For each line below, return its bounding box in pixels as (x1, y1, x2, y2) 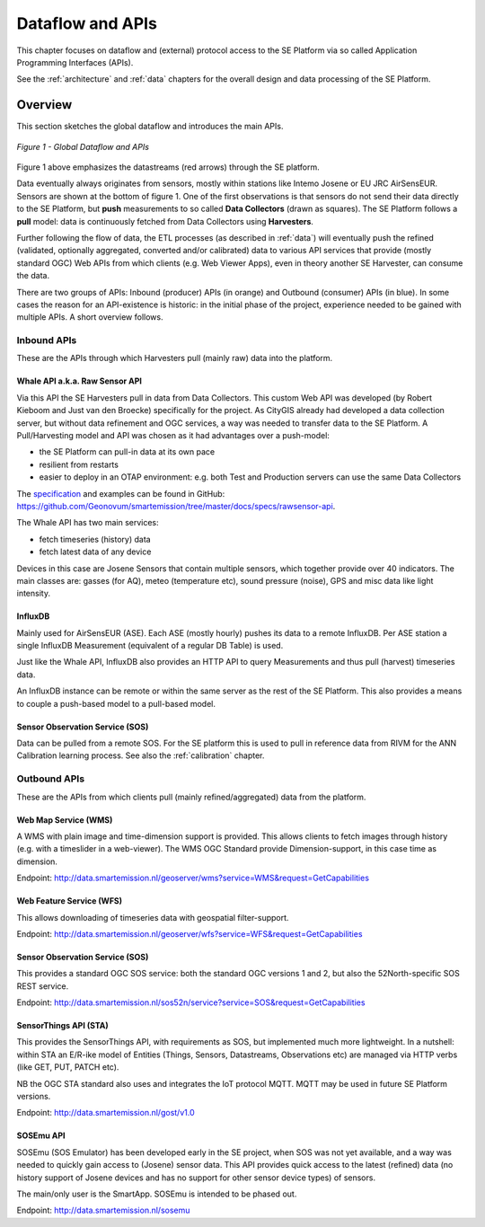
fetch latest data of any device (39, 546, 152, 557)
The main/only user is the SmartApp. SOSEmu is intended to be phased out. (16, 1188, 297, 1199)
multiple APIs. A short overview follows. (16, 312, 163, 322)
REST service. (16, 980, 69, 992)
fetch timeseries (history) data (39, 534, 152, 544)
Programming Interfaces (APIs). (16, 57, 134, 67)
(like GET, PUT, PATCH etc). (16, 1062, 119, 1073)
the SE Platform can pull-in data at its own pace (39, 446, 216, 457)
